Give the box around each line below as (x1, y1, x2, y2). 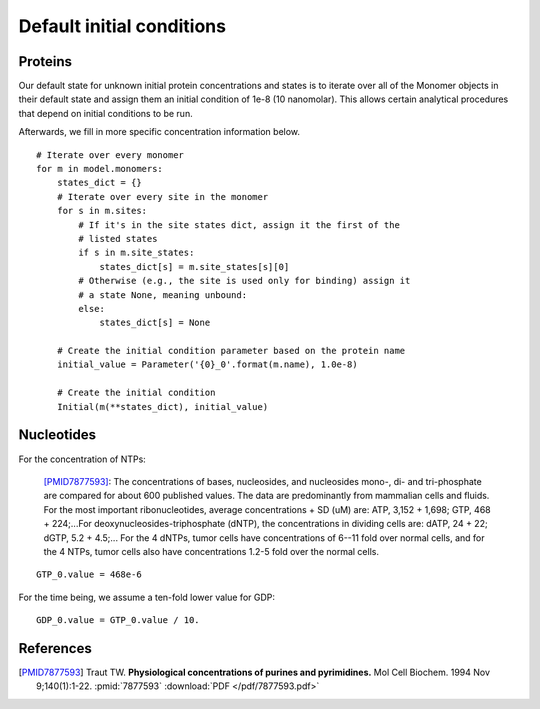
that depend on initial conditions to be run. (18, 107, 194, 119)
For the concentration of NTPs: (18, 453, 147, 465)
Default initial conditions (18, 15, 227, 37)
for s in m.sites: (56, 205, 148, 217)
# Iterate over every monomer (36, 149, 185, 160)
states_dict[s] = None (99, 317, 211, 329)
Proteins (18, 53, 73, 70)
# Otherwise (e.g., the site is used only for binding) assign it (78, 275, 411, 287)
